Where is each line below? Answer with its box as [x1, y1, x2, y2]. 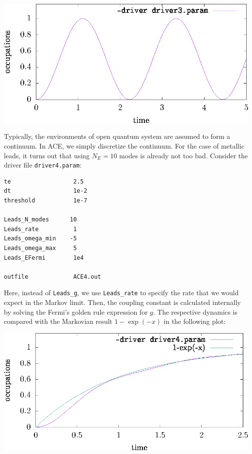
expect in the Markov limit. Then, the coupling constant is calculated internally [4, 297, 241, 307]
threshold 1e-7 [4, 197, 87, 204]
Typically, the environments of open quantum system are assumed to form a [4, 131, 230, 141]
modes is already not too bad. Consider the [119, 150, 248, 160]
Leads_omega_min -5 [4, 235, 77, 242]
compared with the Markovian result [4, 316, 112, 326]
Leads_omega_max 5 [4, 245, 77, 252]
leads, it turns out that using [4, 150, 90, 160]
